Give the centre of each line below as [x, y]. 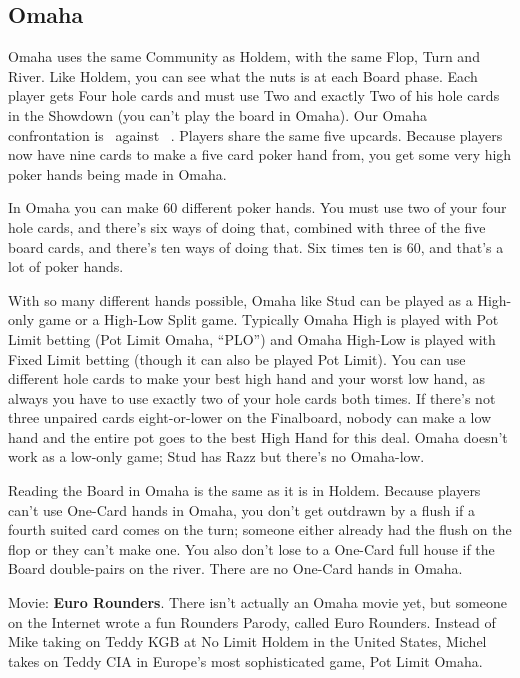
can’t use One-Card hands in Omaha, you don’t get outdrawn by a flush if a [242, 509]
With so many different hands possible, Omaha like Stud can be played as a [240, 299]
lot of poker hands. [66, 266]
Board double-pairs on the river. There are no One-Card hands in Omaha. [235, 568]
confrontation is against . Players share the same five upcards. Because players [255, 134]
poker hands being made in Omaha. [117, 173]
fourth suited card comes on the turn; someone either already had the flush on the [260, 529]
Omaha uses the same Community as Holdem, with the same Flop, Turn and [244, 56]
